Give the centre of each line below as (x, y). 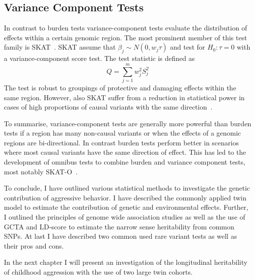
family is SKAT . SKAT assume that (60, 47)
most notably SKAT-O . (41, 171)
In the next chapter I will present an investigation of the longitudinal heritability (126, 262)
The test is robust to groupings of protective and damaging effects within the (120, 87)
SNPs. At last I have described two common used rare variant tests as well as (121, 236)
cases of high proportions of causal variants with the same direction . (108, 107)
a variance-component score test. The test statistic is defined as (99, 58)
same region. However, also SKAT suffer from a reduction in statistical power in (124, 97)
